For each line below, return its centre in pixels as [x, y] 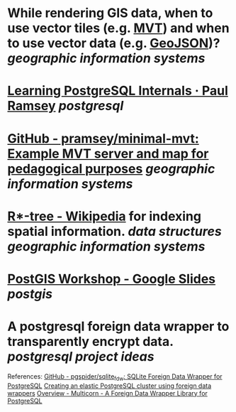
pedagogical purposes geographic [111, 169]
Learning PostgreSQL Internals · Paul [118, 91]
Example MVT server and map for [108, 153]
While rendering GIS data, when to [110, 13]
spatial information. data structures [114, 231]
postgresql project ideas [81, 357]
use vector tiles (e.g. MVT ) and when [118, 28]
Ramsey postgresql [66, 106]
